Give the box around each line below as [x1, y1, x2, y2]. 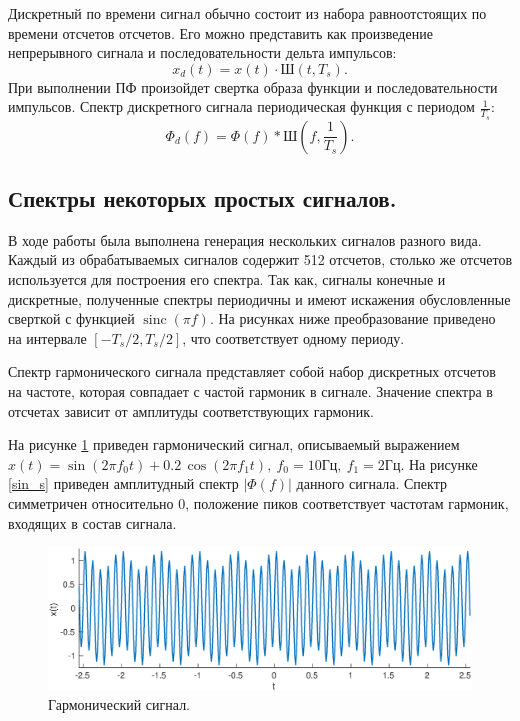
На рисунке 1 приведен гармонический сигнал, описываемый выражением [8, 434, 460, 455]
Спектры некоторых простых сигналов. [8, 183, 397, 213]
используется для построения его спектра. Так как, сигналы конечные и [8, 269, 446, 289]
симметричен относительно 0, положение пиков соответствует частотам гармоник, [8, 492, 509, 513]
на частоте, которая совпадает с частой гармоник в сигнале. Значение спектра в [8, 380, 493, 401]
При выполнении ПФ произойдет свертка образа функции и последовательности [8, 76, 498, 97]
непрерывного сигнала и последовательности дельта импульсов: [8, 42, 397, 63]
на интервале [8, 327, 87, 348]
